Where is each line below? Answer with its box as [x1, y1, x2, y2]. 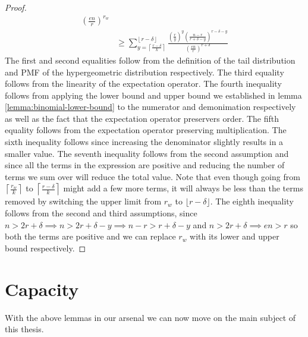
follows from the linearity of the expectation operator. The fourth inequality [5, 77, 282, 90]
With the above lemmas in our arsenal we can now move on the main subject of [5, 311, 296, 323]
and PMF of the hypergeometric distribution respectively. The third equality [5, 65, 284, 78]
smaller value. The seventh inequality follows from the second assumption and [5, 147, 289, 159]
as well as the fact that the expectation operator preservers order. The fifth [5, 112, 279, 124]
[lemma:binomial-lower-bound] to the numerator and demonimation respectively [5, 100, 296, 113]
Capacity [5, 276, 79, 301]
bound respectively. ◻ [5, 241, 86, 254]
